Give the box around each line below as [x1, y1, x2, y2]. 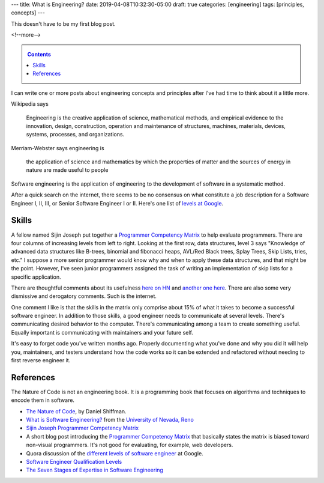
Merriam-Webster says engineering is [11, 144, 104, 151]
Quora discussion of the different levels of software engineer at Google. [26, 449, 203, 457]
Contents [27, 50, 51, 58]
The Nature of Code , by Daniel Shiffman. [26, 407, 127, 415]
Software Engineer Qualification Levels [26, 458, 122, 466]
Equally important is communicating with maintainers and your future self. [11, 329, 193, 336]
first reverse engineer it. [11, 357, 71, 364]
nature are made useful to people [26, 166, 109, 174]
